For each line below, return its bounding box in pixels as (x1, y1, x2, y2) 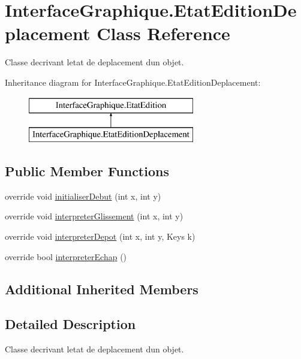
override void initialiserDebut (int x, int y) (5, 189, 161, 202)
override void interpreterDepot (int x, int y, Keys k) (5, 230, 195, 243)
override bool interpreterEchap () (5, 250, 127, 263)
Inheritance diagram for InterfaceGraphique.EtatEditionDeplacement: (5, 76, 261, 88)
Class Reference (97, 21, 230, 46)
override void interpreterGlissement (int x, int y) (5, 210, 183, 222)
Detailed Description (5, 315, 136, 333)
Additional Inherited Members (5, 279, 198, 298)
